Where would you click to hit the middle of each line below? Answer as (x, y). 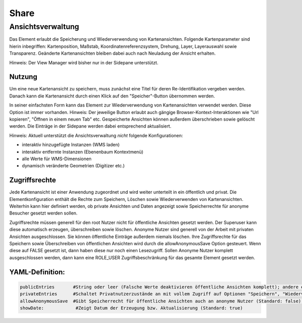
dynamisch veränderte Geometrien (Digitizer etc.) (73, 166)
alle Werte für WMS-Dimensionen (57, 159)
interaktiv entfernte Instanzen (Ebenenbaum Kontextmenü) (83, 152)
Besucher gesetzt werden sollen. (44, 213)
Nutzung (23, 77)
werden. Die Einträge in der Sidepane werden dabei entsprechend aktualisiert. (90, 126)
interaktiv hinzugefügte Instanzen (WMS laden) (71, 145)
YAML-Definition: (37, 272)
